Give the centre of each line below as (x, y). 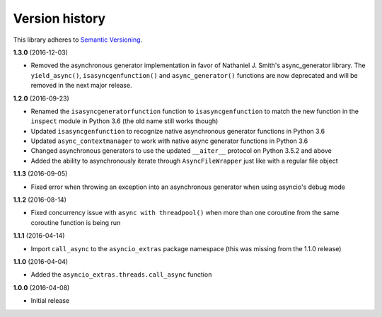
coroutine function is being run (76, 222)
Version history (59, 18)
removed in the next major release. (81, 86)
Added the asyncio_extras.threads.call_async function (121, 275)
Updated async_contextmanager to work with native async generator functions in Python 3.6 (169, 141)
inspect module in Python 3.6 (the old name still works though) (125, 121)
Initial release (50, 301)
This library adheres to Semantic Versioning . (78, 40)
